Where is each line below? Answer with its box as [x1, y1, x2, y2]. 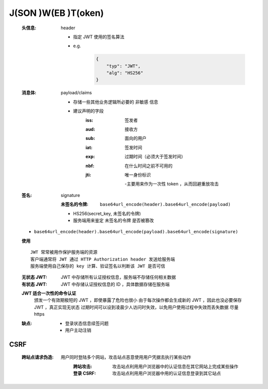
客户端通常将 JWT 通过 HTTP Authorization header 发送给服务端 [30, 256, 175, 262]
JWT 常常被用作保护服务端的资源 [30, 250, 98, 255]
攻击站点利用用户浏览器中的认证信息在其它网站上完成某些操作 [112, 363, 238, 369]
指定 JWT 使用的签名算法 [73, 34, 125, 40]
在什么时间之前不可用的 [125, 163, 173, 169]
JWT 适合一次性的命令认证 [21, 290, 76, 296]
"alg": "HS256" [106, 70, 143, 76]
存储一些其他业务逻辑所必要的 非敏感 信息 [73, 99, 158, 105]
